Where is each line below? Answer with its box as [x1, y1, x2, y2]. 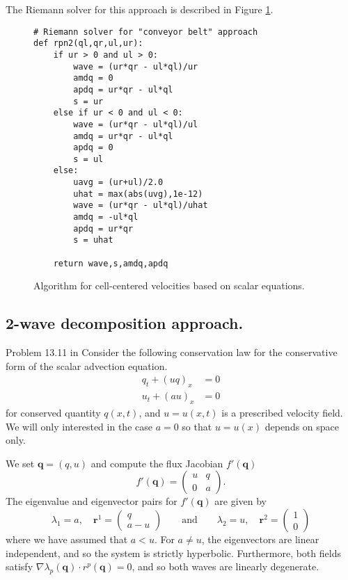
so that [182, 419, 212, 433]
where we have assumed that [6, 531, 128, 546]
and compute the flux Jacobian [90, 456, 223, 470]
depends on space [264, 419, 340, 433]
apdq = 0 [73, 143, 113, 153]
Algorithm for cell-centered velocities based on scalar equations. [33, 278, 305, 293]
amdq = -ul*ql [73, 212, 139, 223]
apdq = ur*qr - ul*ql [73, 84, 173, 95]
